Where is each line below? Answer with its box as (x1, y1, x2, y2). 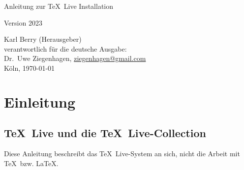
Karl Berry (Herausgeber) (4, 34, 82, 44)
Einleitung (4, 91, 76, 112)
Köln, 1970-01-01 (4, 62, 55, 73)
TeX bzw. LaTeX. (4, 158, 59, 168)
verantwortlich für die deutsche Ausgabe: (4, 43, 127, 54)
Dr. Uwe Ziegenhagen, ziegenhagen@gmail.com (4, 53, 146, 63)
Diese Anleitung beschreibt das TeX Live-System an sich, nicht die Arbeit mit (4, 148, 240, 159)
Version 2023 (4, 17, 42, 28)
